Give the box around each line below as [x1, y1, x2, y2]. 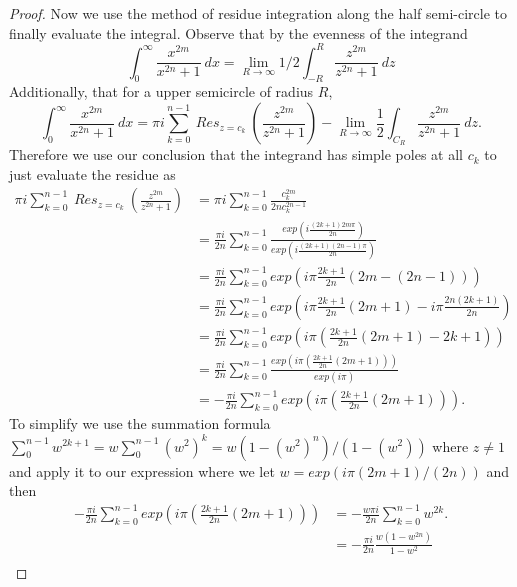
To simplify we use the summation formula [9, 413, 271, 434]
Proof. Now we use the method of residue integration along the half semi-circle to [9, 3, 508, 23]
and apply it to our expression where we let [9, 460, 275, 481]
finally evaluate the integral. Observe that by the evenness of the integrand [9, 22, 468, 43]
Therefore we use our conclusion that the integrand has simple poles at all [9, 144, 463, 165]
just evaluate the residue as [9, 163, 176, 184]
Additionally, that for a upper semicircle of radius [9, 81, 314, 102]
